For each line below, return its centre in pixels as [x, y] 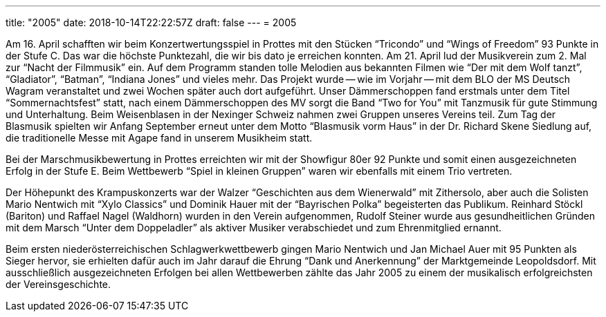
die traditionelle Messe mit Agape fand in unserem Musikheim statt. [159, 138]
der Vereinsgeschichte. [58, 284]
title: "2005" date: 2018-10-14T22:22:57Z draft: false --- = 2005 [151, 22]
